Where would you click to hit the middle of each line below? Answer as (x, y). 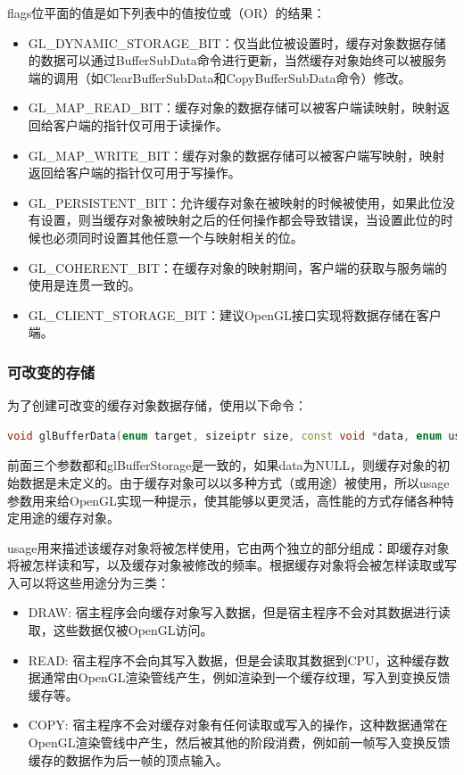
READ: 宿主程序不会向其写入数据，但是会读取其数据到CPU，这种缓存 (232, 660)
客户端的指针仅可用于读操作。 (141, 124)
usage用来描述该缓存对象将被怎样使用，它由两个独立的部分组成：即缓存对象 (228, 547)
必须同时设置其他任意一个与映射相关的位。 (178, 237)
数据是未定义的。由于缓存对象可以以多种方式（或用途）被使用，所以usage (234, 482)
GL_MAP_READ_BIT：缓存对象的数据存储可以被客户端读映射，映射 (233, 107)
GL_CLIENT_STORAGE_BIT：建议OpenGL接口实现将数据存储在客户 (235, 314)
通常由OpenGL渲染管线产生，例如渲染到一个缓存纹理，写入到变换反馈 (245, 677)
